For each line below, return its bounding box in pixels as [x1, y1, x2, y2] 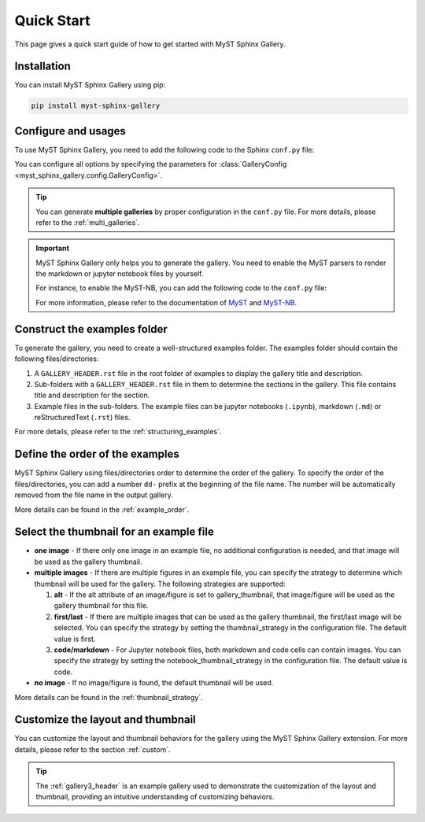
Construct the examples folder [14, 323, 168, 336]
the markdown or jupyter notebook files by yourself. [35, 269, 204, 278]
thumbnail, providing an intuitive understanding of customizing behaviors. [35, 792, 275, 802]
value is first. [54, 634, 96, 643]
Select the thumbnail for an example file [14, 525, 214, 539]
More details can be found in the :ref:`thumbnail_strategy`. [14, 692, 204, 702]
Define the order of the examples [14, 448, 180, 461]
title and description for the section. [34, 390, 150, 400]
